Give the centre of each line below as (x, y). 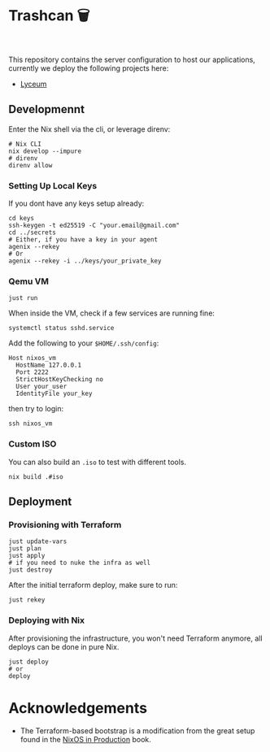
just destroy (30, 570)
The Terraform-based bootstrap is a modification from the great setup (137, 730)
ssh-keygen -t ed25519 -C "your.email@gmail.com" (94, 226)
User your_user (41, 387)
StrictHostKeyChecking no (60, 380)
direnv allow (30, 165)
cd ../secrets (33, 233)
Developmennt (47, 109)
